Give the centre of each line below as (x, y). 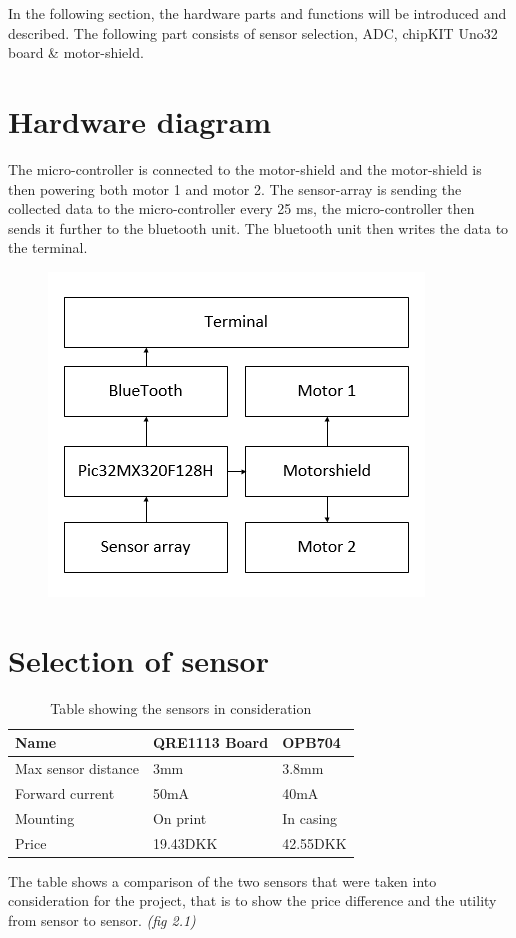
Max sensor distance (77, 768)
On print (179, 817)
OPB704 (311, 742)
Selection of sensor (138, 659)
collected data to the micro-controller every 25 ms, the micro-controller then (241, 208)
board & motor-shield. (76, 52)
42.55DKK (314, 842)
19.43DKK (185, 842)
